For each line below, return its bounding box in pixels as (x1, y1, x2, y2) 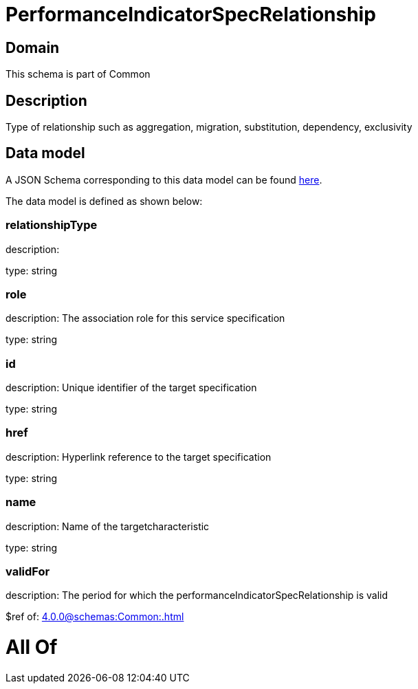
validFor (5, 564, 50, 578)
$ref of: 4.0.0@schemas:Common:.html (5, 611, 184, 623)
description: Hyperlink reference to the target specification (5, 450, 272, 463)
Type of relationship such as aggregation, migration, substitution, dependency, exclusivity (5, 121, 412, 133)
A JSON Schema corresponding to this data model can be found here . (5, 173, 322, 186)
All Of (5, 635, 58, 659)
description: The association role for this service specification (5, 312, 285, 325)
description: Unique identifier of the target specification (5, 382, 257, 394)
